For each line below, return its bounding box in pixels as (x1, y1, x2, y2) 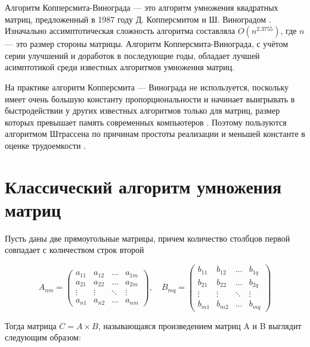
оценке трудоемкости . (5, 139, 86, 151)
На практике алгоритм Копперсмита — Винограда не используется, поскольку (5, 80, 289, 93)
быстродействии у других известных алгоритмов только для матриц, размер (5, 104, 280, 117)
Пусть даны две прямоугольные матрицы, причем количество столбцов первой (5, 232, 290, 244)
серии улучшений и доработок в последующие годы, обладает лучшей (5, 49, 260, 61)
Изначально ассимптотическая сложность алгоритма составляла (5, 24, 235, 37)
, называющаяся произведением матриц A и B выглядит (98, 319, 302, 332)
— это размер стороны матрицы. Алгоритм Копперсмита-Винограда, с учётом (5, 37, 289, 50)
